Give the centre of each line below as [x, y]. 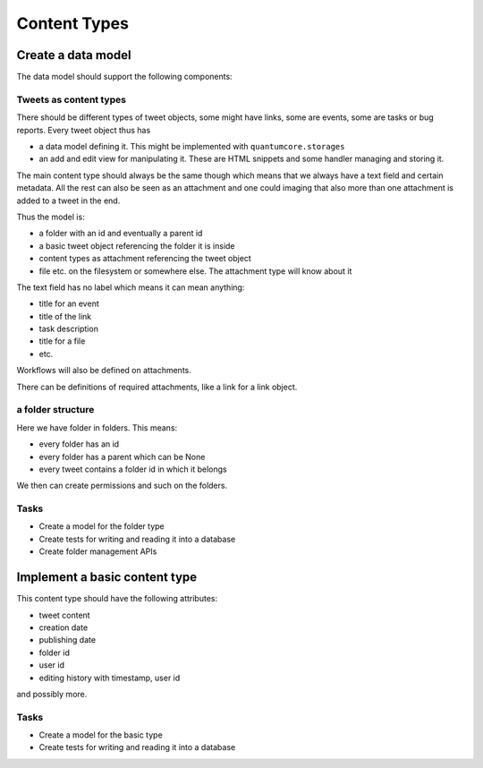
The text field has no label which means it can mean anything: [131, 287]
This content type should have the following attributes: [117, 599]
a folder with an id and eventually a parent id [121, 234]
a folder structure [55, 410]
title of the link [65, 316]
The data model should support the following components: [124, 77]
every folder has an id [79, 444]
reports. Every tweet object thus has [84, 130]
